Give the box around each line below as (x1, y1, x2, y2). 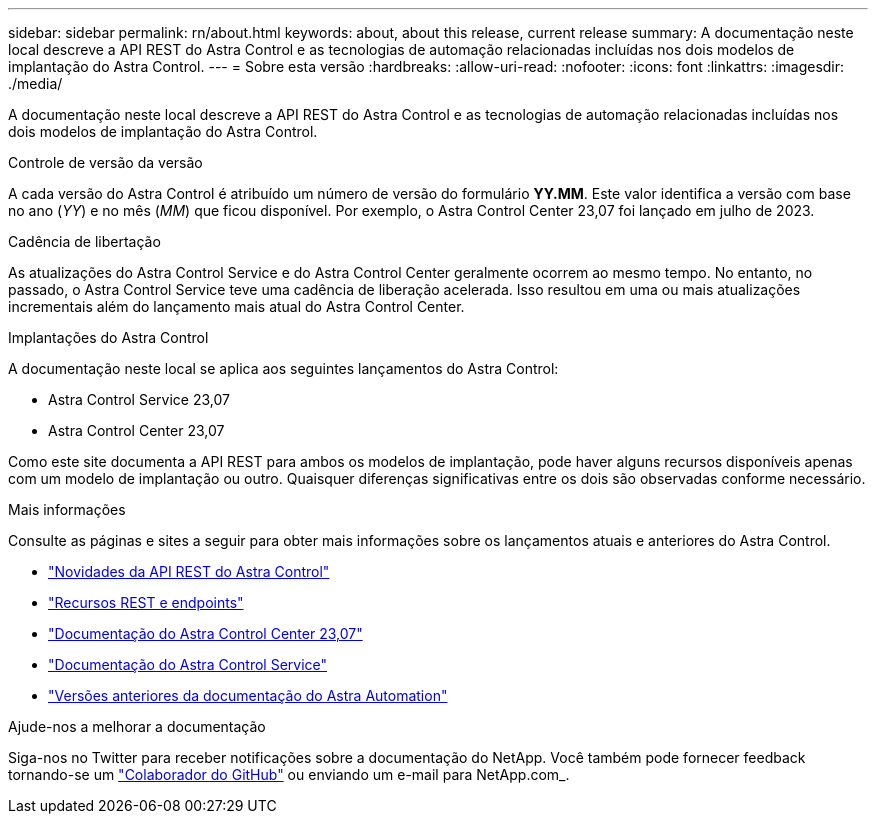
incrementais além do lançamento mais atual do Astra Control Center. (8, 298, 465, 315)
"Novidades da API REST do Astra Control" (48, 563, 330, 580)
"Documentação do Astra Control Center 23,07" (48, 625, 363, 642)
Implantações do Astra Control (8, 329, 209, 346)
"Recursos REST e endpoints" (48, 594, 244, 611)
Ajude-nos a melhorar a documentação (8, 718, 266, 735)
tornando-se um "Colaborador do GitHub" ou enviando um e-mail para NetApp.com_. (8, 766, 570, 783)
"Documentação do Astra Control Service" (48, 656, 328, 673)
